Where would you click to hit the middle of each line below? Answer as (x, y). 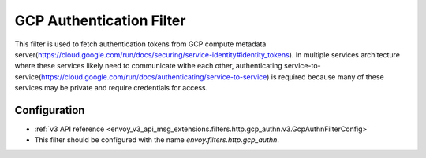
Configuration (50, 110)
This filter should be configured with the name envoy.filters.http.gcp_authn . (157, 140)
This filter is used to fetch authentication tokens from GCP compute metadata (140, 44)
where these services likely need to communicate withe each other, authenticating (149, 66)
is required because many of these (327, 77)
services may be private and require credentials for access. (111, 88)
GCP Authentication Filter (100, 20)
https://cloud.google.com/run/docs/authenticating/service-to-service (154, 77)
